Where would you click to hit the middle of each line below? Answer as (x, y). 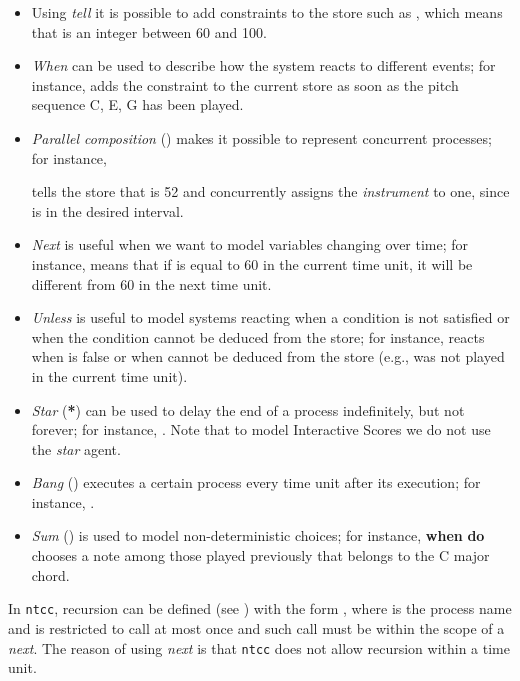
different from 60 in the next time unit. (151, 283)
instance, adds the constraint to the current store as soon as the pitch (245, 84)
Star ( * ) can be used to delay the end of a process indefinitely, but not (248, 409)
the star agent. (76, 448)
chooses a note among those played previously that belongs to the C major (260, 555)
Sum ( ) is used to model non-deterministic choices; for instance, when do (258, 535)
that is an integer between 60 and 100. (149, 31)
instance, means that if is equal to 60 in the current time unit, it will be (252, 263)
